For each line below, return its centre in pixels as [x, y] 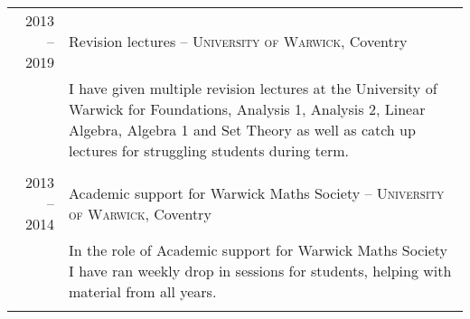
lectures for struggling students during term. [209, 150]
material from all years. [143, 291]
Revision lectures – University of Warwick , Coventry [238, 41]
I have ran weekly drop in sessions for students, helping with [260, 271]
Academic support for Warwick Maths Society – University [257, 192]
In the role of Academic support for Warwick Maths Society [258, 250]
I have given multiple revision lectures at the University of [253, 88]
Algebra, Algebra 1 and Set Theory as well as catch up [242, 130]
